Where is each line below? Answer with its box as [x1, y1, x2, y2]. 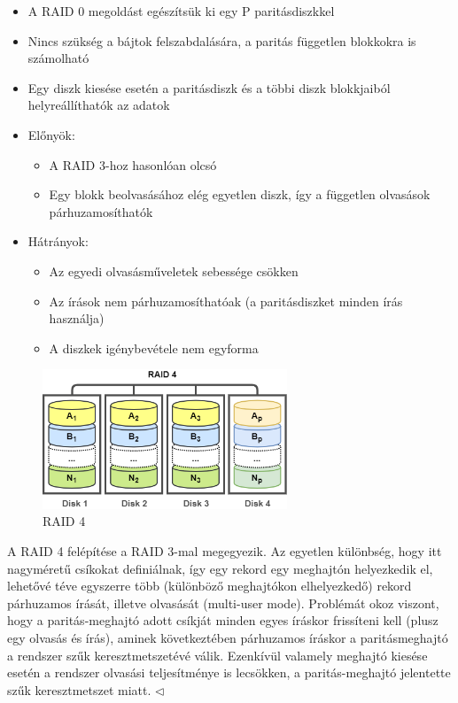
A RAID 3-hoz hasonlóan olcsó [49, 155, 217, 174]
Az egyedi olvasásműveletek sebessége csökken [49, 261, 299, 280]
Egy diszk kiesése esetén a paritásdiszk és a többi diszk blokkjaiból [27, 78, 391, 97]
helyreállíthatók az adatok [27, 96, 170, 114]
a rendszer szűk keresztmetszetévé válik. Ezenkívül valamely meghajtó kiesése [7, 645, 428, 664]
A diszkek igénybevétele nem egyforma [49, 338, 259, 357]
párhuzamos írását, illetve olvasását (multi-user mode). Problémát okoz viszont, [7, 593, 439, 612]
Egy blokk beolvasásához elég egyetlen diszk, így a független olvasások [49, 185, 431, 204]
